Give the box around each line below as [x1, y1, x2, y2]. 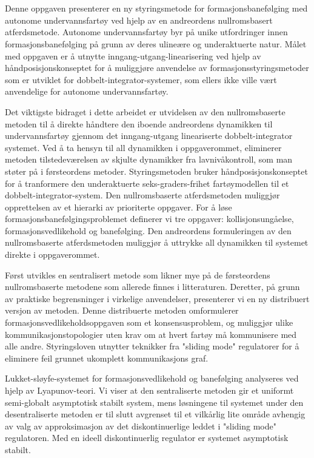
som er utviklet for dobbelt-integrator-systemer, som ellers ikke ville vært [5, 73, 277, 86]
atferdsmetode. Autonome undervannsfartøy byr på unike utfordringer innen [5, 25, 288, 38]
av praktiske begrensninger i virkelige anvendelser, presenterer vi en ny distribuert [5, 292, 310, 305]
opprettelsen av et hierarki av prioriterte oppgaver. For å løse [5, 200, 232, 213]
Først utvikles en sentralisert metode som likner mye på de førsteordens [5, 268, 270, 281]
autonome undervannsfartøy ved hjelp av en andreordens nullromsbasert [5, 13, 273, 26]
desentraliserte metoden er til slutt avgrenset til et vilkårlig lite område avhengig [5, 408, 306, 420]
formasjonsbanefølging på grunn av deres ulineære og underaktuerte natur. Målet [5, 37, 307, 50]
